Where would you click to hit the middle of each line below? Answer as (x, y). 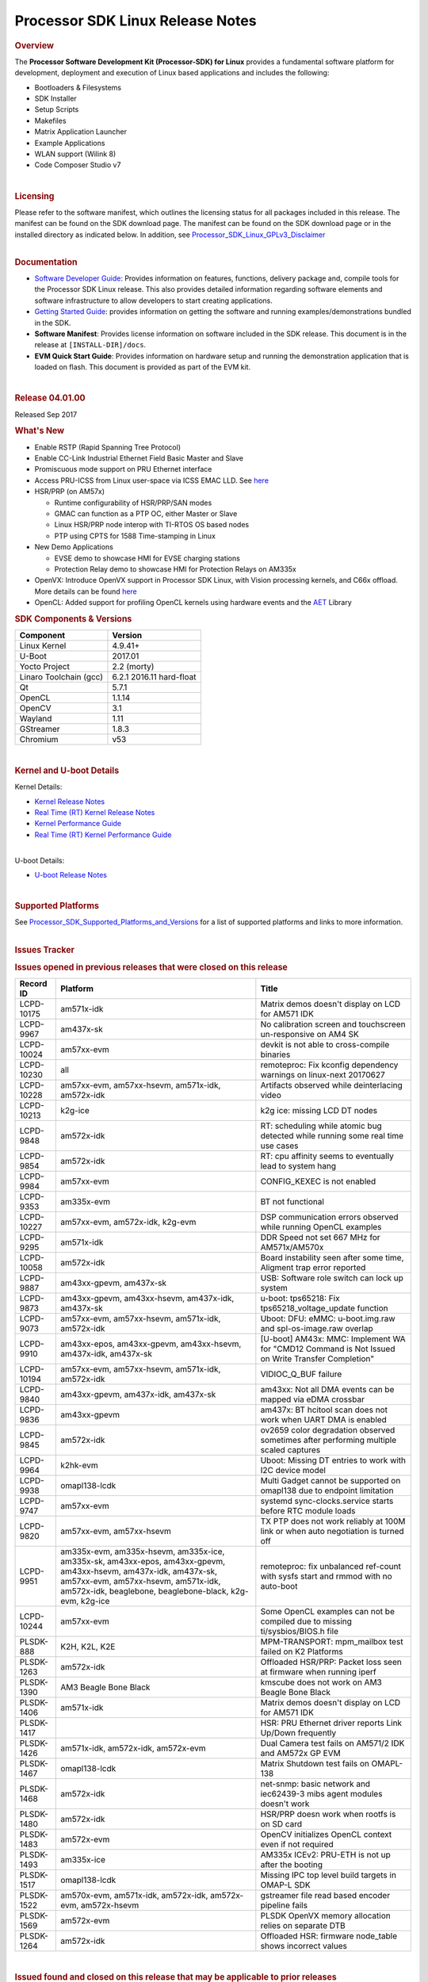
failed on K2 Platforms (302, 1651)
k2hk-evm (79, 1465)
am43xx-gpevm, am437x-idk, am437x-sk (138, 1395)
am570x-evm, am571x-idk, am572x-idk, (134, 1896)
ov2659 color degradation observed (328, 1430)
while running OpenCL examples (321, 1227)
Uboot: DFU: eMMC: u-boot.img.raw (328, 1318)
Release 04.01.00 (50, 398)
